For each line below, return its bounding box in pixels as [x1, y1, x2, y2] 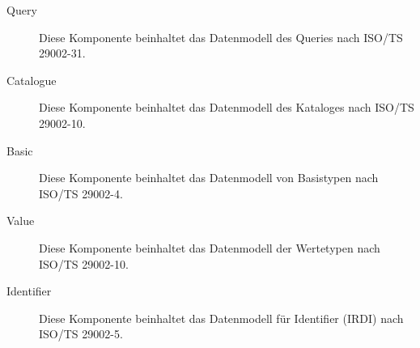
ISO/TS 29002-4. [39, 185, 123, 202]
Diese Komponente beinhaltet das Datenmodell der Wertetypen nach [39, 239, 380, 256]
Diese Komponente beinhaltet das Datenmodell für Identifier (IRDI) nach [39, 309, 404, 326]
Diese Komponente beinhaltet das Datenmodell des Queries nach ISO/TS [39, 28, 403, 45]
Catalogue [6, 71, 57, 88]
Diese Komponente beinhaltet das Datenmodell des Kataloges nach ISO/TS [39, 99, 414, 116]
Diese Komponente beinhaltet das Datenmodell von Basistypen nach [39, 169, 379, 186]
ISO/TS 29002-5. [39, 325, 123, 342]
